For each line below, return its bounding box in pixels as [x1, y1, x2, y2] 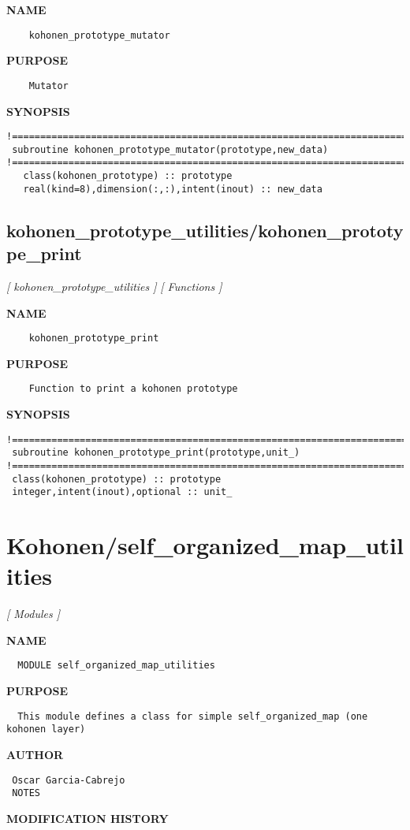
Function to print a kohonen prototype [28, 383, 238, 395]
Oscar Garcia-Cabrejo [12, 774, 125, 786]
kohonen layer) [6, 724, 86, 735]
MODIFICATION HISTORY [6, 810, 169, 826]
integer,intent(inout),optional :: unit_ [12, 486, 233, 498]
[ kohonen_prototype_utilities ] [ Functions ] [6, 277, 222, 294]
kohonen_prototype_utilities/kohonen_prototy [6, 218, 404, 242]
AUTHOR [6, 746, 64, 762]
